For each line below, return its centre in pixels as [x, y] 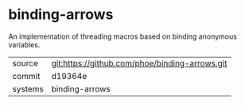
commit [26, 76]
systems [28, 88]
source [25, 63]
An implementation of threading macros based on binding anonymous [122, 36]
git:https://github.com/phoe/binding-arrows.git [139, 63]
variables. [24, 44]
